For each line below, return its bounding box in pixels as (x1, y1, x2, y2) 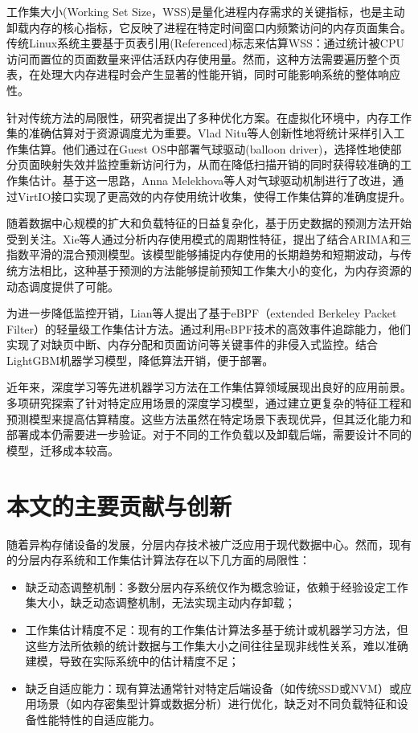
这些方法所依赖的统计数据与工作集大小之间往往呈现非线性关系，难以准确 (25, 637, 408, 653)
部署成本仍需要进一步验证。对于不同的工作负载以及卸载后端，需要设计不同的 (6, 426, 412, 443)
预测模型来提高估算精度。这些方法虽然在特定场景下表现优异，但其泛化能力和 (6, 410, 412, 427)
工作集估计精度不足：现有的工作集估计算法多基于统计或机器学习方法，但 (25, 620, 408, 637)
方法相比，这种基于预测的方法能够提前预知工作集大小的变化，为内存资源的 (17, 261, 412, 278)
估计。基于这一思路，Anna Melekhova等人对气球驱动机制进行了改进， (28, 171, 393, 188)
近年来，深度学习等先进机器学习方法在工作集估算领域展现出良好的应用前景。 (6, 379, 412, 395)
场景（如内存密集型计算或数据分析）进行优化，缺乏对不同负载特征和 (36, 695, 397, 712)
